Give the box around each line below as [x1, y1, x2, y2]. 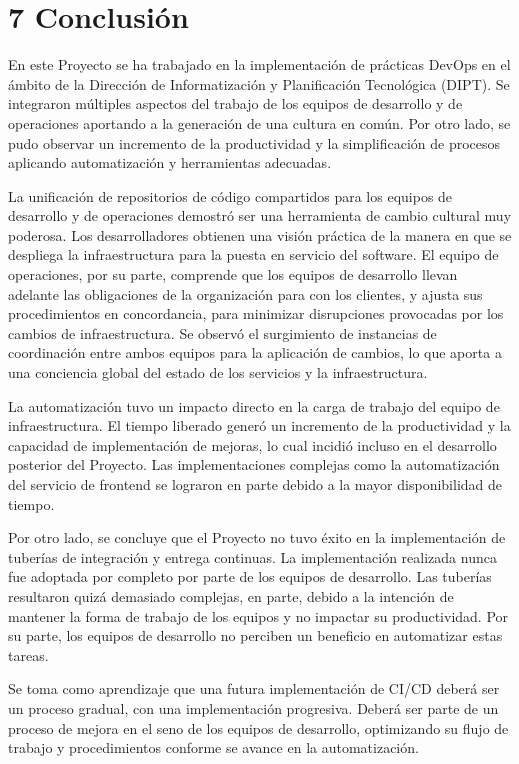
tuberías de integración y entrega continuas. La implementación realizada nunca [8, 546, 497, 567]
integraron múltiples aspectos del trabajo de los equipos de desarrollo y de [8, 93, 463, 114]
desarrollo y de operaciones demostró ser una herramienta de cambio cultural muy [8, 205, 512, 226]
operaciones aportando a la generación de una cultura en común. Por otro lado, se [8, 112, 511, 133]
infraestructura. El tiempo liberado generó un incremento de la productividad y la [8, 415, 511, 436]
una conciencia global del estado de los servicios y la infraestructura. [8, 362, 428, 383]
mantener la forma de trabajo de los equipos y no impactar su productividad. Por [8, 605, 509, 626]
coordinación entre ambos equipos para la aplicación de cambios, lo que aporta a [8, 342, 502, 363]
